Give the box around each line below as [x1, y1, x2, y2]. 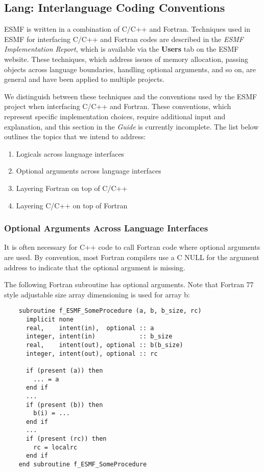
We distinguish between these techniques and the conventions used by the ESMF [4, 91, 257, 101]
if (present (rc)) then [26, 435, 107, 443]
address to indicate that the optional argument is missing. [4, 262, 185, 272]
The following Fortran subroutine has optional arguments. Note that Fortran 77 [4, 279, 254, 290]
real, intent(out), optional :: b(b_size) [26, 341, 183, 349]
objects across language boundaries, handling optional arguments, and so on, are [4, 63, 256, 74]
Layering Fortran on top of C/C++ [16, 182, 128, 193]
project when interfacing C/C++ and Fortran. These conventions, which [4, 101, 231, 112]
